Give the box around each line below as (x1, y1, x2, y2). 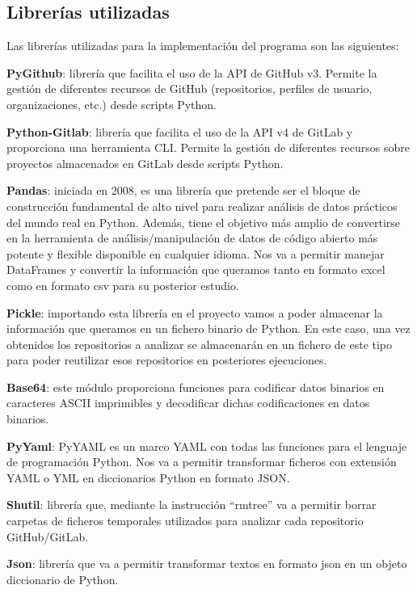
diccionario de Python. (6, 570, 119, 587)
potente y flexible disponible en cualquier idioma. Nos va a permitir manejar (6, 245, 385, 262)
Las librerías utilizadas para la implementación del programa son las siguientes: (6, 37, 399, 54)
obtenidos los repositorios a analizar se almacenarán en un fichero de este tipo (6, 335, 393, 352)
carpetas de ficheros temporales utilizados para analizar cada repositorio (6, 512, 364, 529)
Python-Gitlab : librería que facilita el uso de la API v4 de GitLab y (6, 123, 353, 140)
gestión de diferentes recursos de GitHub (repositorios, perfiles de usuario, (6, 80, 373, 97)
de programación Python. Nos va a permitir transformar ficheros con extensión (6, 453, 397, 470)
